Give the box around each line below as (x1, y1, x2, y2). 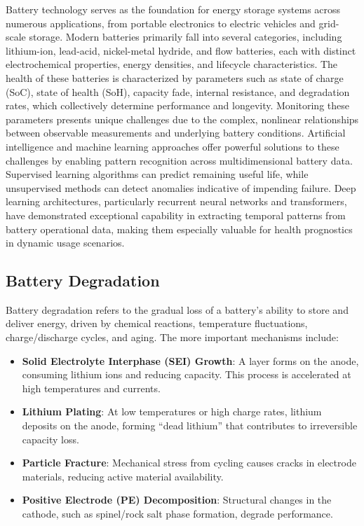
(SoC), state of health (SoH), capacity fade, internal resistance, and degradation (6, 84, 350, 99)
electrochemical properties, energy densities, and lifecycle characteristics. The (6, 57, 338, 71)
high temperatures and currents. (22, 380, 161, 395)
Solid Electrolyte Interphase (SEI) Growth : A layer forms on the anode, (22, 353, 359, 368)
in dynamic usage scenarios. (6, 235, 125, 250)
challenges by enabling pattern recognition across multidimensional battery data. (6, 153, 353, 167)
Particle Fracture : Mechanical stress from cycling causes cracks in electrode (22, 455, 356, 470)
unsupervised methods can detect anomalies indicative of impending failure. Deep (6, 180, 356, 195)
